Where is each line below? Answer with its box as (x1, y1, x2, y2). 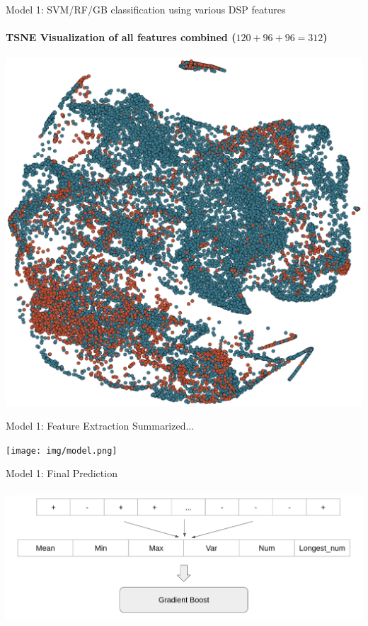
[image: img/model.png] (6, 445, 117, 456)
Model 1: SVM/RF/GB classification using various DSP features (6, 2, 286, 16)
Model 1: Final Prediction (6, 466, 117, 481)
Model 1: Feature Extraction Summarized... (6, 418, 195, 433)
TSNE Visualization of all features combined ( (6, 30, 236, 45)
